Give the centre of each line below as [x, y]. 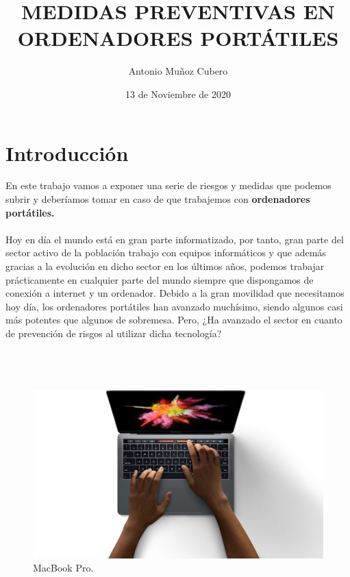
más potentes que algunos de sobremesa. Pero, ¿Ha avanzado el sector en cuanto [174, 320]
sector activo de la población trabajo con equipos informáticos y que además [166, 253]
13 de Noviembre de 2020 [178, 94]
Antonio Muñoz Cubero [178, 71]
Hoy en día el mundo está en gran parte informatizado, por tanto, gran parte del [175, 239]
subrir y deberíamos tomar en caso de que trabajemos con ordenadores [158, 199]
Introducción [67, 152]
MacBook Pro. [63, 568]
